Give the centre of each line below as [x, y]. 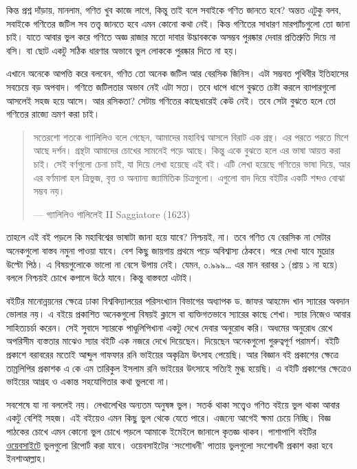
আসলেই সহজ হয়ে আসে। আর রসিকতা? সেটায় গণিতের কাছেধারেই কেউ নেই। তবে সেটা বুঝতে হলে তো [171, 100]
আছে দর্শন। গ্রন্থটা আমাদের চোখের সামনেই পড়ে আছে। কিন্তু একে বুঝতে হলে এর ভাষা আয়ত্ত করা [187, 150]
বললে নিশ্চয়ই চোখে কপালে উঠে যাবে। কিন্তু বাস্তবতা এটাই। [100, 277]
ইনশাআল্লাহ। [27, 458]
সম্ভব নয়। [49, 191]
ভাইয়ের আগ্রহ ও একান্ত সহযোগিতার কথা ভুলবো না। [88, 381]
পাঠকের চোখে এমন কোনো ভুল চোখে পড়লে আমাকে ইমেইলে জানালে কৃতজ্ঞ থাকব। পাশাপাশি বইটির [161, 432]
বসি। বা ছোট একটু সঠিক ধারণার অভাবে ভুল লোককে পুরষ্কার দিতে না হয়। [123, 50]
